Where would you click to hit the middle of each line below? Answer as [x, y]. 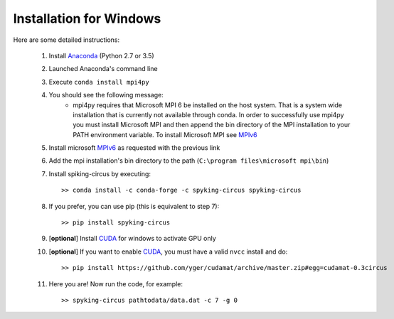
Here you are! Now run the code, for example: [116, 283]
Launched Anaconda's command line [103, 69]
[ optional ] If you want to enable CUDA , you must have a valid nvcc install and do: [168, 252]
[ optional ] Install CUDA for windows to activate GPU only [132, 239]
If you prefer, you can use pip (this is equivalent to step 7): [134, 206]
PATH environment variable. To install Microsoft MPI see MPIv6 [165, 134]
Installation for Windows [87, 18]
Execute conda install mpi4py [99, 82]
